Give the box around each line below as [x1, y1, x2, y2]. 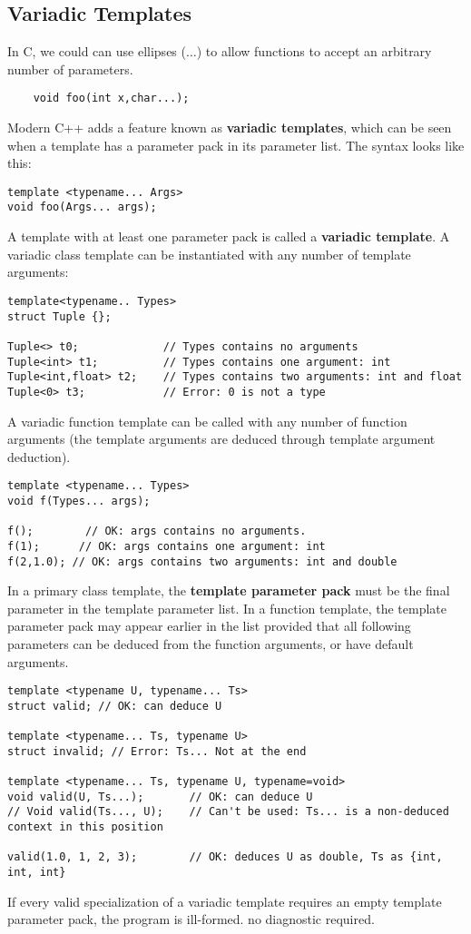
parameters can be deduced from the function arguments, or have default [7, 634, 414, 654]
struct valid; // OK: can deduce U [7, 699, 222, 713]
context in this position [7, 821, 163, 834]
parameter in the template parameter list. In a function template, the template [7, 598, 446, 617]
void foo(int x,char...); [33, 92, 190, 105]
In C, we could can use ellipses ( [7, 42, 186, 61]
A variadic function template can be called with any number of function [7, 411, 407, 430]
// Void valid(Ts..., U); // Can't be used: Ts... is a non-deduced [7, 805, 449, 819]
